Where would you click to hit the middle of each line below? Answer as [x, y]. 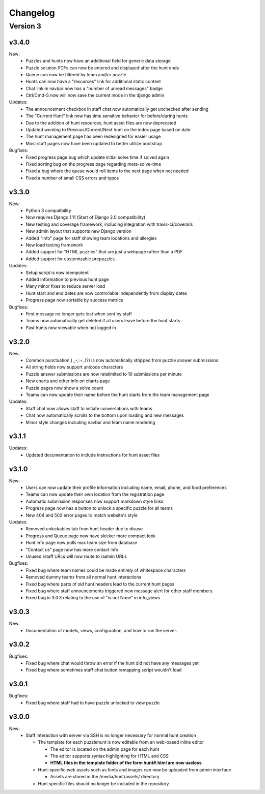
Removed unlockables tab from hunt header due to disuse [84, 529]
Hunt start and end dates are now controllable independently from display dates [106, 293]
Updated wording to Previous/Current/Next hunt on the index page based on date [108, 130]
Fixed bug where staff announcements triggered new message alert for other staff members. [119, 591]
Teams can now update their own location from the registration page [95, 494]
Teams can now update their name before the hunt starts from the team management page [118, 395]
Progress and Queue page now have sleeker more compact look [91, 536]
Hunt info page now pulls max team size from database [81, 543]
